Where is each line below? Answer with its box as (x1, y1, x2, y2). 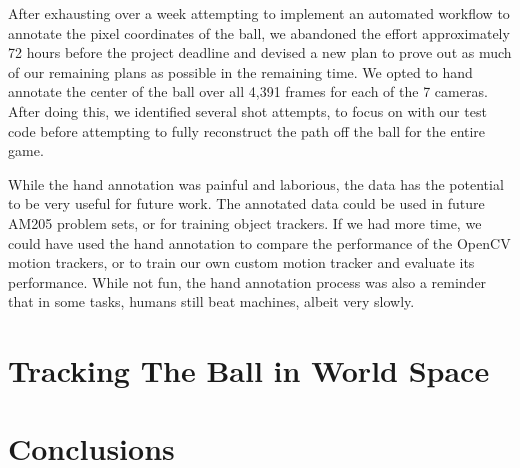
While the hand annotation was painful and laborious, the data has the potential (8, 173, 504, 194)
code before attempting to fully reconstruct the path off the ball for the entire (8, 120, 486, 141)
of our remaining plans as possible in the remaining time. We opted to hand (8, 61, 473, 82)
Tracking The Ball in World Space (8, 350, 490, 391)
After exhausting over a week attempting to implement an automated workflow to (8, 3, 510, 23)
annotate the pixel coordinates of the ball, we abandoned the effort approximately (8, 22, 510, 43)
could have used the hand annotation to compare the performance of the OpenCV (8, 232, 511, 253)
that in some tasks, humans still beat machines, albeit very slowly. (8, 291, 415, 312)
